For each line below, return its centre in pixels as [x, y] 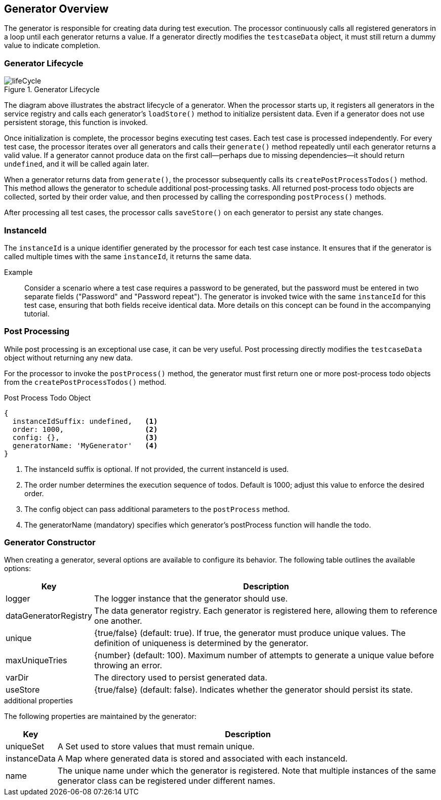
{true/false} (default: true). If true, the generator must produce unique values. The [250, 633]
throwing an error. [128, 666]
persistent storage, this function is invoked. [76, 123]
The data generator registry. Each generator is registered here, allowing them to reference [266, 611]
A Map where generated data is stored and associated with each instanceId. [203, 759]
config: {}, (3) [85, 437]
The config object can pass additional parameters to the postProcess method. [157, 509]
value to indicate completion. [52, 46]
